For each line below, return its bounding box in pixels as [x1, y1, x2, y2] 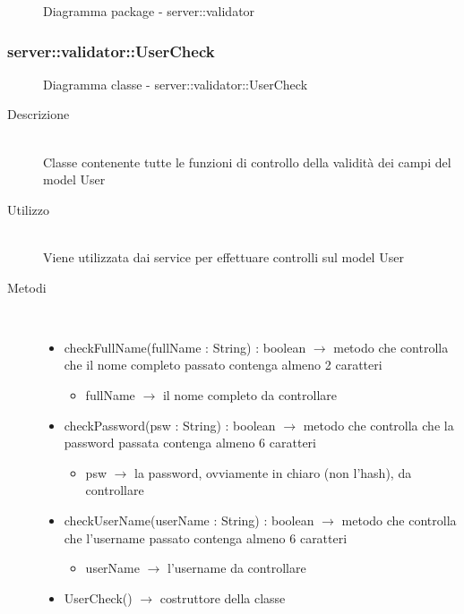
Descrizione [7, 105, 70, 124]
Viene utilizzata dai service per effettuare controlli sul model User [43, 247, 404, 266]
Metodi [7, 277, 47, 296]
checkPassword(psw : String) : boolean [64, 415, 276, 434]
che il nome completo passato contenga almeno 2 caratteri [64, 355, 382, 374]
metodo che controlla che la [303, 415, 454, 434]
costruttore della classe [159, 588, 286, 607]
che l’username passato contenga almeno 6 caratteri [64, 528, 348, 547]
